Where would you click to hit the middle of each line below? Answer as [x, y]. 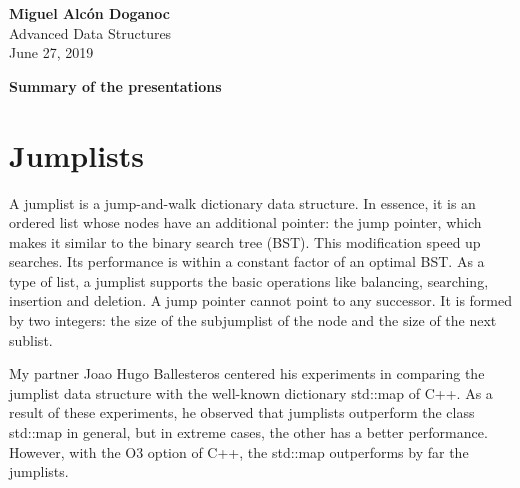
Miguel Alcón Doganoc [89, 13]
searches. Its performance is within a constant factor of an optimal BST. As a [247, 261]
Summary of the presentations [115, 85]
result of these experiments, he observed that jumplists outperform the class [242, 412]
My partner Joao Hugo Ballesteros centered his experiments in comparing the [247, 373]
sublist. [31, 339]
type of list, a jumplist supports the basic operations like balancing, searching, [249, 280]
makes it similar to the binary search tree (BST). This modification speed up [245, 241]
